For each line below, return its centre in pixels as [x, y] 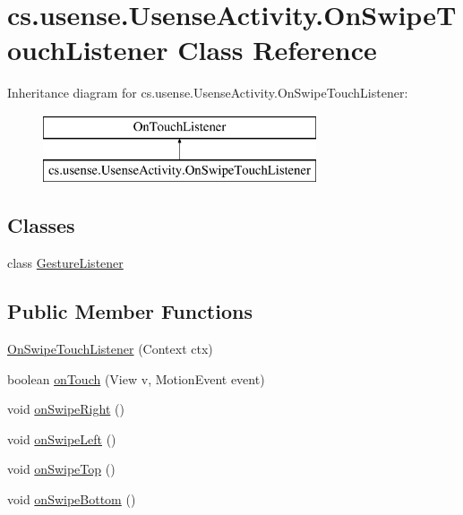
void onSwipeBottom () [72, 499]
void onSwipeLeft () [62, 438]
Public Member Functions [130, 311]
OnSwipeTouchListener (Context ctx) [110, 349]
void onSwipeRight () [66, 409]
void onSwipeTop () [61, 469]
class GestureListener [65, 263]
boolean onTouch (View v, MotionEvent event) [136, 378]
